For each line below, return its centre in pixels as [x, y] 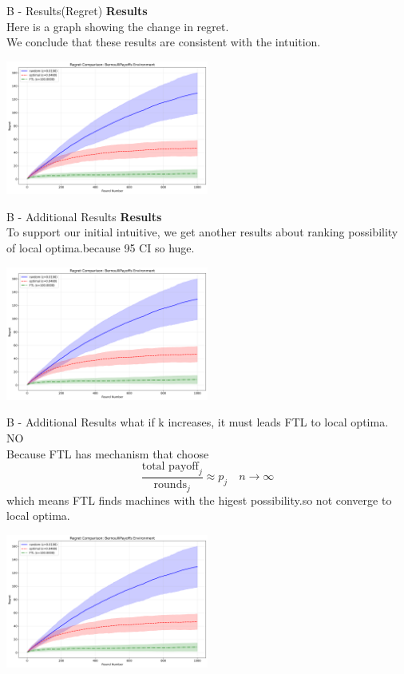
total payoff [170, 467]
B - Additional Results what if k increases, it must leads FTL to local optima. [198, 422]
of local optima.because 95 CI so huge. [101, 247]
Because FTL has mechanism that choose [108, 453]
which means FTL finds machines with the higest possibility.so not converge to [199, 500]
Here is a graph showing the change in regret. [118, 26]
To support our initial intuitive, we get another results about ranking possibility [202, 232]
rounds [170, 485]
